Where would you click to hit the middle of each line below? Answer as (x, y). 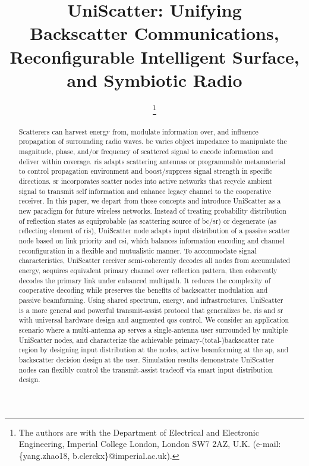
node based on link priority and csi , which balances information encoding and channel (152, 241)
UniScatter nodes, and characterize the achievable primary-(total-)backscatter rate (146, 340)
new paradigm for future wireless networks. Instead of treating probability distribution (152, 211)
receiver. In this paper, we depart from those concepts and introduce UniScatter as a (150, 201)
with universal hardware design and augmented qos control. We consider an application (154, 320)
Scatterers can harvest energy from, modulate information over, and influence (138, 131)
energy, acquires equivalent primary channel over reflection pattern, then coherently (148, 270)
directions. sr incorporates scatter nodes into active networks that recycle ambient (146, 181)
